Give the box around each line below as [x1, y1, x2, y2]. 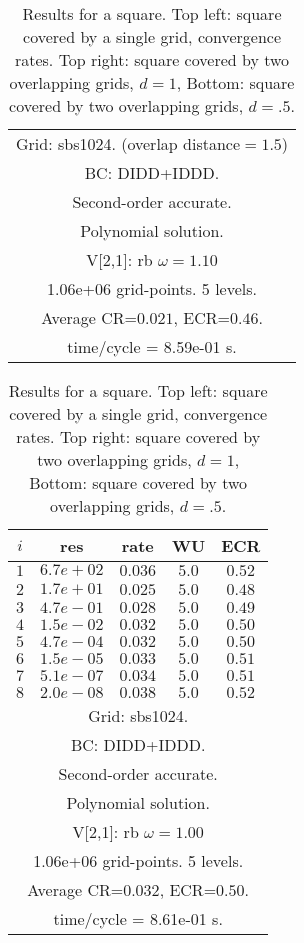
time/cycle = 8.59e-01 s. [67, 335, 237, 358]
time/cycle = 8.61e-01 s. [53, 907, 223, 930]
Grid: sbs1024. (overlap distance [16, 132, 241, 155]
